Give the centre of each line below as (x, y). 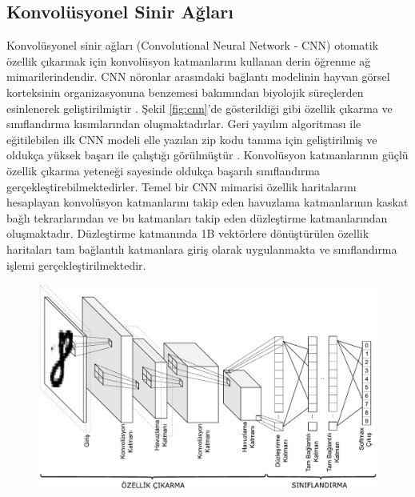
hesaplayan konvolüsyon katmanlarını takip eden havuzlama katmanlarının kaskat (207, 202)
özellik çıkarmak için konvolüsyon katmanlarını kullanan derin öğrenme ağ (189, 60)
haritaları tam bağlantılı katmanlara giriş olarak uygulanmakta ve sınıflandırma (202, 248)
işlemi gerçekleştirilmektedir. (76, 265)
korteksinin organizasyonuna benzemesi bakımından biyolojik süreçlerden (185, 92)
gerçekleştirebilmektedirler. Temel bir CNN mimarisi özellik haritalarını (182, 186)
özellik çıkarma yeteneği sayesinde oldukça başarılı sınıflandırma (164, 170)
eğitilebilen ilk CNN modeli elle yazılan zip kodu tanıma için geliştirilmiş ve (192, 139)
